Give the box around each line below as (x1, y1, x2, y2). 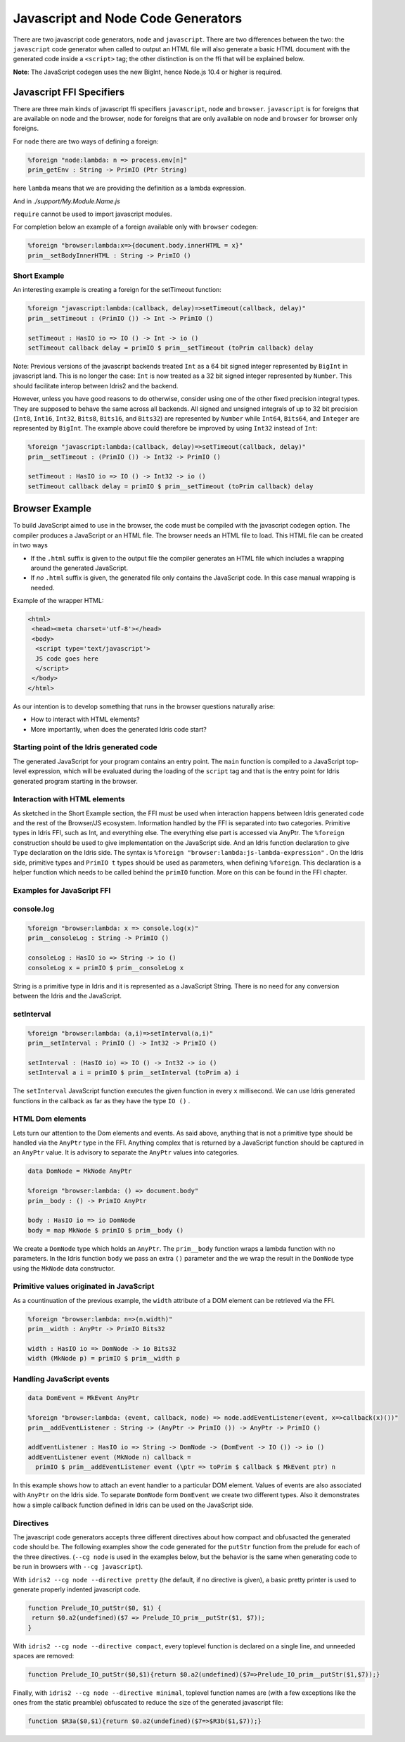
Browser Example (13, 503, 91, 515)
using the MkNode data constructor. (13, 1264, 115, 1273)
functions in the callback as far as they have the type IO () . (13, 1096, 191, 1105)
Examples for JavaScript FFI (13, 885, 111, 895)
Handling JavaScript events (13, 1374, 110, 1384)
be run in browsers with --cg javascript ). (13, 1563, 143, 1571)
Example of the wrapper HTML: (13, 597, 104, 605)
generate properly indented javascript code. (13, 1585, 141, 1594)
